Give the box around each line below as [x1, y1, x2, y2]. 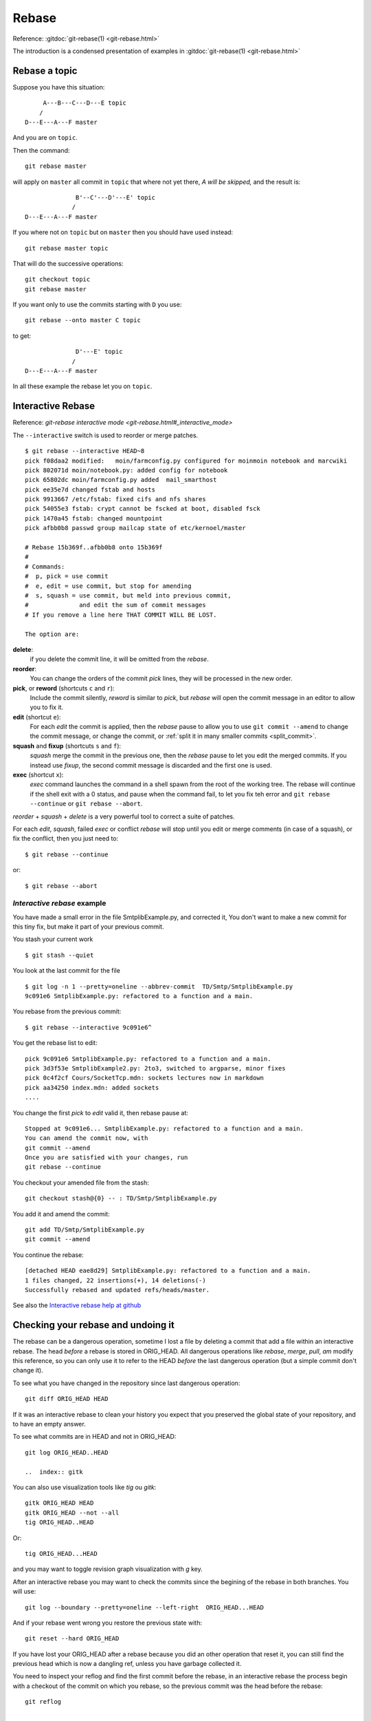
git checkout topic [25, 275, 91, 284]
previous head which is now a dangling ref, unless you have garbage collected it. [12, 1660, 242, 1668]
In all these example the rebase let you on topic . [12, 382, 153, 390]
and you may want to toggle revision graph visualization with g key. [12, 1565, 203, 1573]
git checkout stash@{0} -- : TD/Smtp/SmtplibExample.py [25, 1194, 217, 1203]
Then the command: [12, 146, 70, 154]
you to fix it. [30, 703, 64, 712]
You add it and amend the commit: [12, 1210, 110, 1218]
